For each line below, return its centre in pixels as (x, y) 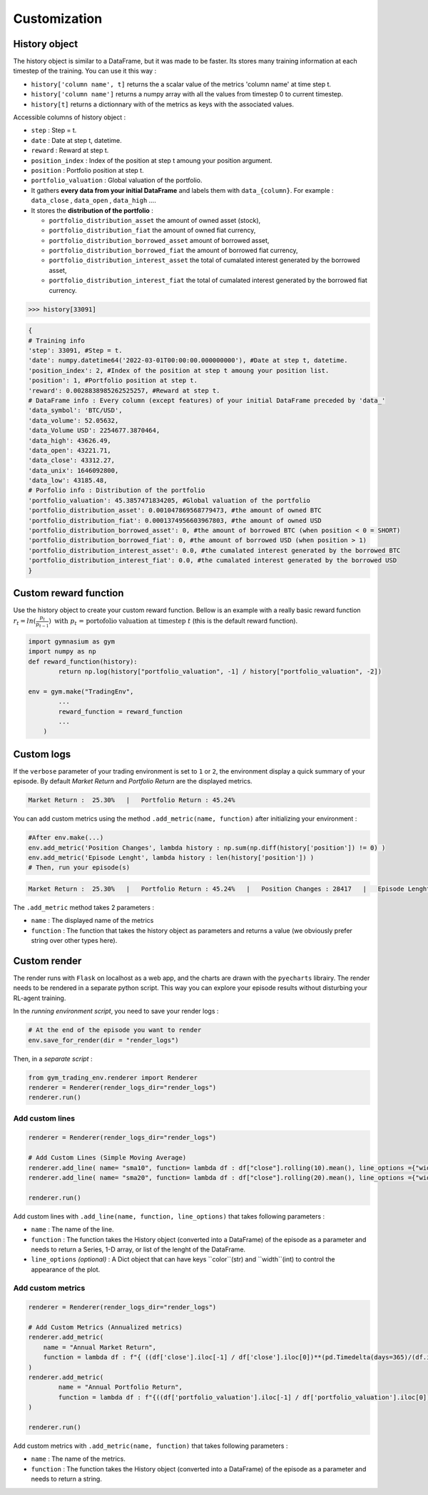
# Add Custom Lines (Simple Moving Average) (107, 1158)
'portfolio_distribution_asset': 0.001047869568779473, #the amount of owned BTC (175, 510)
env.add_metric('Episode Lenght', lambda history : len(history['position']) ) (171, 857)
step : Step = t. (54, 130)
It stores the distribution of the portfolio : (92, 210)
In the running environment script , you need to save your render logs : (116, 1011)
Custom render (47, 961)
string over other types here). (74, 941)
